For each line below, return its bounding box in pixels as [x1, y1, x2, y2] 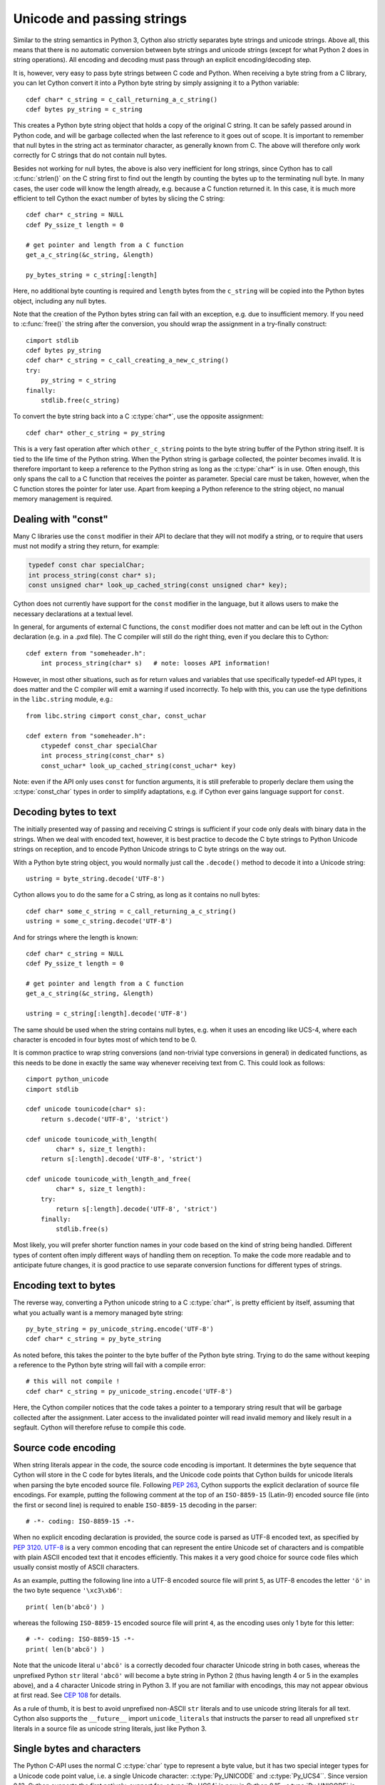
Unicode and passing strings [13, 11, 187, 26]
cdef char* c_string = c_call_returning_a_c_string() [26, 95, 217, 104]
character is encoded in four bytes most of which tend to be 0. [13, 1035, 197, 1044]
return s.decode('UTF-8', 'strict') [40, 1115, 169, 1123]
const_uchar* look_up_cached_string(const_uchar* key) [40, 761, 237, 770]
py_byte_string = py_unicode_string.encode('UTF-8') [26, 1324, 214, 1333]
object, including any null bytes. [13, 296, 107, 305]
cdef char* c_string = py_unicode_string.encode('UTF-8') [26, 1387, 233, 1395]
